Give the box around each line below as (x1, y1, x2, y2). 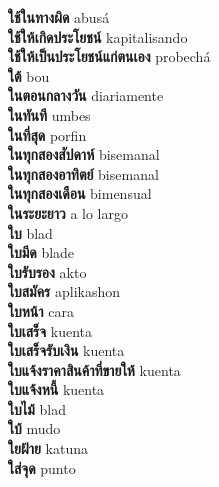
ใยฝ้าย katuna (8, 438, 89, 459)
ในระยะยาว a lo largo (8, 202, 128, 223)
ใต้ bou (8, 65, 50, 86)
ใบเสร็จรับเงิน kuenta (8, 340, 125, 361)
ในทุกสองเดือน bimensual (8, 183, 152, 204)
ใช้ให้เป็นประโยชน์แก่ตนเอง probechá (8, 46, 211, 67)
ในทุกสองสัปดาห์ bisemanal (8, 144, 160, 165)
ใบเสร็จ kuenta (8, 320, 93, 341)
